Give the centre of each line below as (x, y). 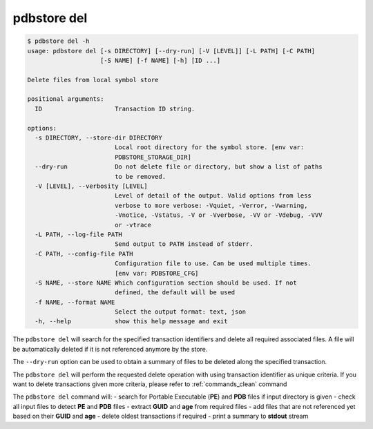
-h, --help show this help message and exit (131, 322)
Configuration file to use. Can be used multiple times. (213, 264)
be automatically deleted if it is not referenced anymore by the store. (110, 349)
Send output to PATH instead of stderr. (184, 244)
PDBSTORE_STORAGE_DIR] (153, 157)
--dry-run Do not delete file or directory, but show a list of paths (179, 167)
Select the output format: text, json (180, 312)
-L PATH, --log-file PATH (78, 234)
